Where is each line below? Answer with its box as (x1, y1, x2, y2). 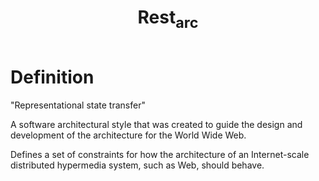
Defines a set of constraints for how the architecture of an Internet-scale (10, 148, 310, 160)
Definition (10, 66, 95, 88)
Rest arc (137, 6, 199, 32)
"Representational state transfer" (10, 99, 146, 111)
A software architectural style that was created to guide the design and (10, 118, 303, 130)
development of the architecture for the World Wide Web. (10, 129, 247, 141)
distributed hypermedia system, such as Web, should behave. (10, 159, 265, 171)
